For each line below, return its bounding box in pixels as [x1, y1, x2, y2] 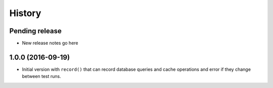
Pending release [9, 27, 62, 35]
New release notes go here [22, 40, 78, 46]
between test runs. [22, 73, 62, 79]
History [9, 8, 41, 19]
